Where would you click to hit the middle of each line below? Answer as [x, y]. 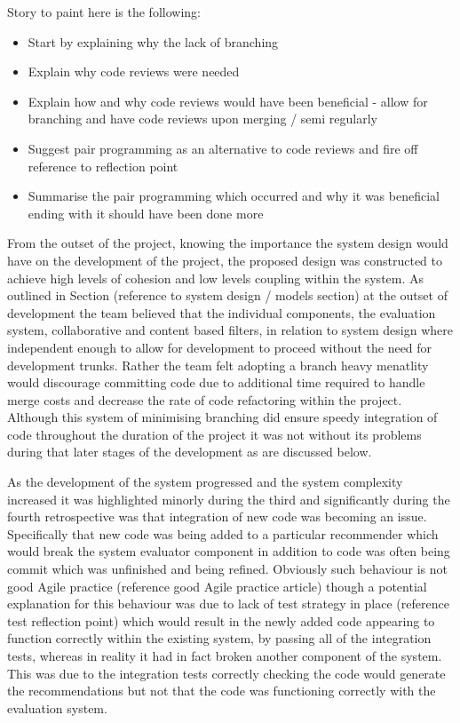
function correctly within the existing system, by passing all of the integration [219, 638]
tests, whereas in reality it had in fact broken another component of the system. [225, 655]
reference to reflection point [103, 166]
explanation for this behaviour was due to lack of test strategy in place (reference [228, 604]
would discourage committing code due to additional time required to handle [216, 382]
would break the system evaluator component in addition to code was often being [229, 551]
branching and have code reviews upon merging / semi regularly [202, 119]
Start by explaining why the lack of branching [153, 41]
